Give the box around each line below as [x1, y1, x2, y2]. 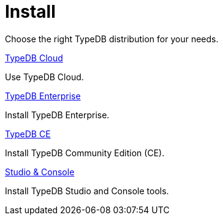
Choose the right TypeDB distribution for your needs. [5, 33, 219, 44]
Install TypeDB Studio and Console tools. [5, 185, 169, 196]
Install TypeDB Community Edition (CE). [5, 147, 165, 158]
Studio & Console [5, 166, 75, 177]
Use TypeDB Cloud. [5, 71, 84, 82]
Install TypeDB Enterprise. [5, 109, 110, 120]
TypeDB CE [5, 128, 51, 139]
